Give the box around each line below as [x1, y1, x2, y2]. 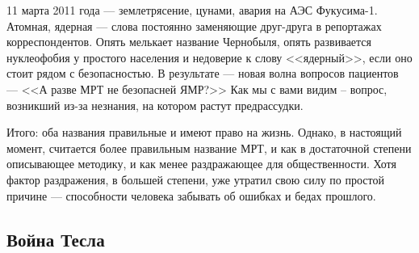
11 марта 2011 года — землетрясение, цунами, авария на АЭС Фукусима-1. [6, 2, 378, 18]
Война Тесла [6, 226, 105, 251]
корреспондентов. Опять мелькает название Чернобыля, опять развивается [6, 33, 372, 50]
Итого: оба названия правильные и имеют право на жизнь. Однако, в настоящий [6, 124, 402, 141]
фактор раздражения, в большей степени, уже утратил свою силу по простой [6, 171, 384, 188]
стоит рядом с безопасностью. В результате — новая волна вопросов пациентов [6, 65, 399, 82]
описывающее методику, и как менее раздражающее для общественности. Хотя [6, 155, 396, 172]
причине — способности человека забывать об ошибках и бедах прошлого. [6, 187, 376, 204]
